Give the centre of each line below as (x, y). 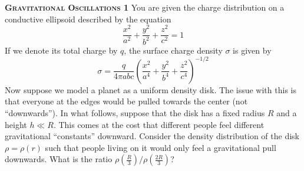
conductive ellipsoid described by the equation (88, 19)
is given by (252, 50)
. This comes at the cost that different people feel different (159, 124)
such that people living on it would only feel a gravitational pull (161, 147)
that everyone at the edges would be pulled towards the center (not (126, 101)
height (16, 124)
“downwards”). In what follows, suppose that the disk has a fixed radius (135, 112)
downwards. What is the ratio (59, 159)
